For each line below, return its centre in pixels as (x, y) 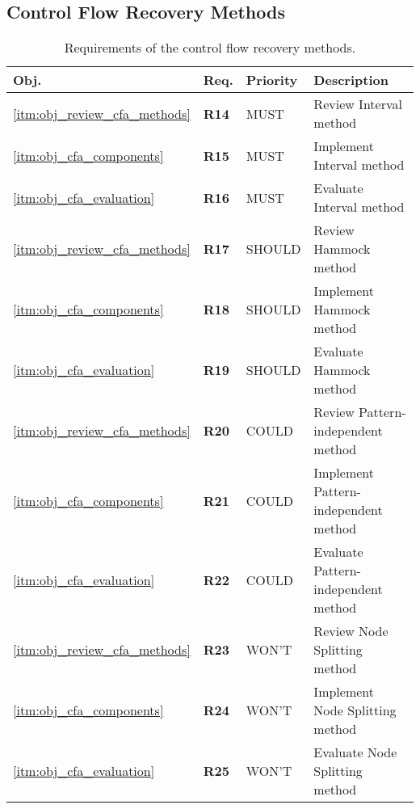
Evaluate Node (355, 752)
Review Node (351, 631)
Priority (272, 80)
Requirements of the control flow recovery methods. (210, 48)
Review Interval (358, 104)
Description (351, 80)
